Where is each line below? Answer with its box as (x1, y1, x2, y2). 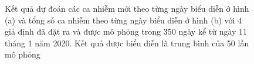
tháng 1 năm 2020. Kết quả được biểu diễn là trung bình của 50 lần (5, 36, 249, 49)
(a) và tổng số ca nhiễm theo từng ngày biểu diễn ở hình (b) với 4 (5, 14, 242, 26)
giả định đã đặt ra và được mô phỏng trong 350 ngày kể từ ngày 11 (5, 25, 248, 38)
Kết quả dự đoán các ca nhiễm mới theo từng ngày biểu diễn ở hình (5, 2, 249, 14)
